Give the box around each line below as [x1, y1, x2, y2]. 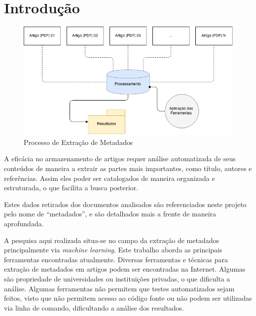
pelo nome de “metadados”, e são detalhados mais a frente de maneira [4, 209, 217, 219]
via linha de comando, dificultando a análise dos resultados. [4, 302, 184, 313]
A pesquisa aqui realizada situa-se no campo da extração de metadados [4, 235, 219, 245]
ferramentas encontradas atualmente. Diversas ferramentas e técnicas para [4, 254, 228, 264]
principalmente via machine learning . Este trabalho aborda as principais [4, 245, 222, 255]
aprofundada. [4, 218, 44, 228]
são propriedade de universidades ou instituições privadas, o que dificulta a [4, 273, 230, 283]
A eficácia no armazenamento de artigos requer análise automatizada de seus [4, 153, 236, 164]
